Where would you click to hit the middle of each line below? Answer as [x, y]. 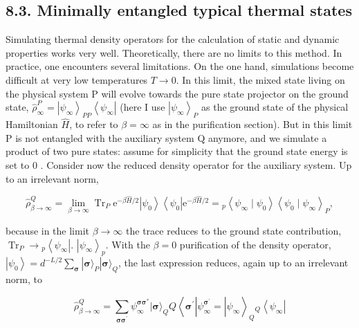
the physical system [47, 93]
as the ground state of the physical [275, 107]
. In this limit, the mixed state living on [260, 79]
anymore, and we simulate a [267, 137]
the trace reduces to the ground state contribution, [234, 231]
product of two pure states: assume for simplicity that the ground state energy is [177, 151]
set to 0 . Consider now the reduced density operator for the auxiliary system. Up [179, 164]
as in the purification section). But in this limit [252, 124]
